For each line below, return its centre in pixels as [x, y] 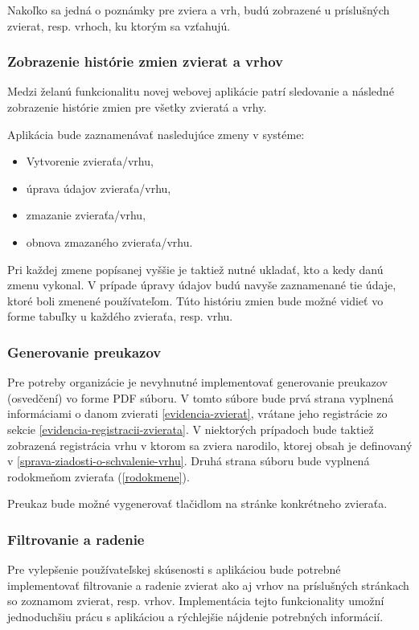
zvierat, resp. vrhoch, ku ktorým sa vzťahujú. [119, 25]
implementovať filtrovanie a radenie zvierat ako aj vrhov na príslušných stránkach [208, 585]
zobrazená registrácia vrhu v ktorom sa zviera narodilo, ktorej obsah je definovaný [210, 445]
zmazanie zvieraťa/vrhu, [86, 215]
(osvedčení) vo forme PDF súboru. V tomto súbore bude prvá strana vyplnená [201, 397]
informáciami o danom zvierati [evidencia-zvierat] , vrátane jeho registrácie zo [197, 413]
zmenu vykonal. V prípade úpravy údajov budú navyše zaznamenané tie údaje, [202, 285]
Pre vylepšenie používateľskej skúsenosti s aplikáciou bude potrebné [174, 569]
